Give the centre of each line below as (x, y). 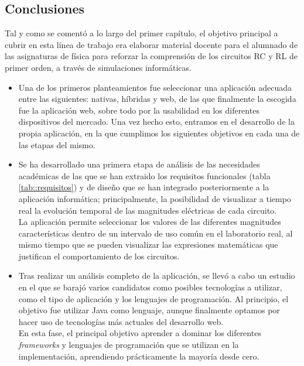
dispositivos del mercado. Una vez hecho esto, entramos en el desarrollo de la (156, 122)
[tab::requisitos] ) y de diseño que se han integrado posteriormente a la (144, 187)
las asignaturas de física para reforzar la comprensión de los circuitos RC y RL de (151, 56)
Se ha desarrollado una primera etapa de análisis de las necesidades (139, 164)
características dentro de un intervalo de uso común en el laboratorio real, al (156, 233)
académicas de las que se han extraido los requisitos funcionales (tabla (144, 175)
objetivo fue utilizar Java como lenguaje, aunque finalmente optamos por (149, 310)
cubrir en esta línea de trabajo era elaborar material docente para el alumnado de (151, 44)
